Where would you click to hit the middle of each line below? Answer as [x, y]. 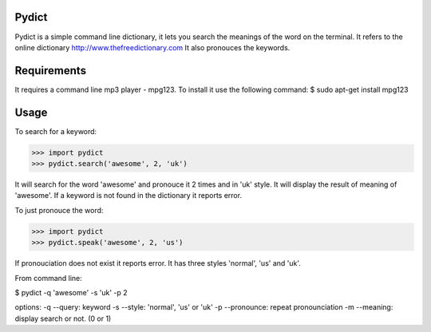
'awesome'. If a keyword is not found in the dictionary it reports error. [129, 196]
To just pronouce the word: [59, 210]
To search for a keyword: [56, 131]
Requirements [51, 71]
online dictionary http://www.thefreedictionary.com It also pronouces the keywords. [152, 47]
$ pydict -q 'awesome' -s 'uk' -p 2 [71, 292]
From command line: [49, 278]
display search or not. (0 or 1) [63, 318]
